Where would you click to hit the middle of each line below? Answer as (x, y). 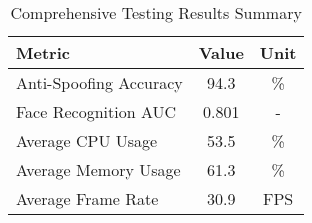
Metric (43, 52)
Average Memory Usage (98, 169)
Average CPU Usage (87, 140)
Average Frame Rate (87, 198)
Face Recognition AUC (96, 111)
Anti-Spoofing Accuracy (99, 82)
